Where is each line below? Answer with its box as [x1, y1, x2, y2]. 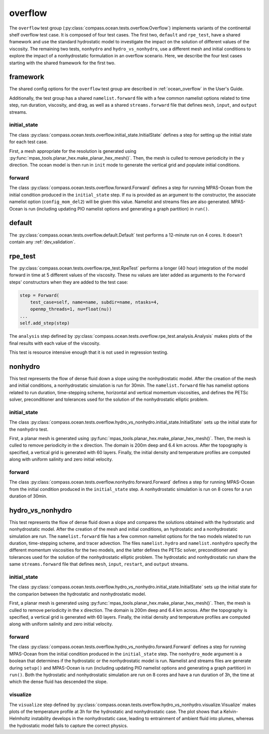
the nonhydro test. [9, 426, 48, 432]
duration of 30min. [9, 493, 47, 499]
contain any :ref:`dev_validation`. [9, 239, 76, 245]
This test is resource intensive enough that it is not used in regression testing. [9, 349, 169, 355]
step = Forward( [19, 292, 60, 298]
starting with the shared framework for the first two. [9, 60, 116, 66]
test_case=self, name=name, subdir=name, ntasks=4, [30, 299, 159, 305]
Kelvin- [223, 709, 239, 715]
